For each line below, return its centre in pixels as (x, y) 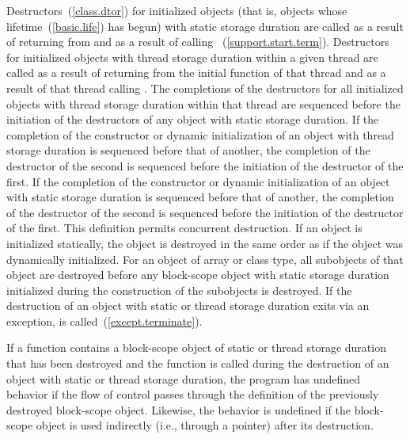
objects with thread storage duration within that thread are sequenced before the (203, 103)
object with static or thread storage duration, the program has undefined (183, 378)
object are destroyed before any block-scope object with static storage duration (198, 275)
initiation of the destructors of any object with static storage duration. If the (193, 119)
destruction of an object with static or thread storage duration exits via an (188, 305)
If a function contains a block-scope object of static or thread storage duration (196, 347)
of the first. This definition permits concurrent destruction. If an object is (184, 228)
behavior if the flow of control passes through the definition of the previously (193, 394)
